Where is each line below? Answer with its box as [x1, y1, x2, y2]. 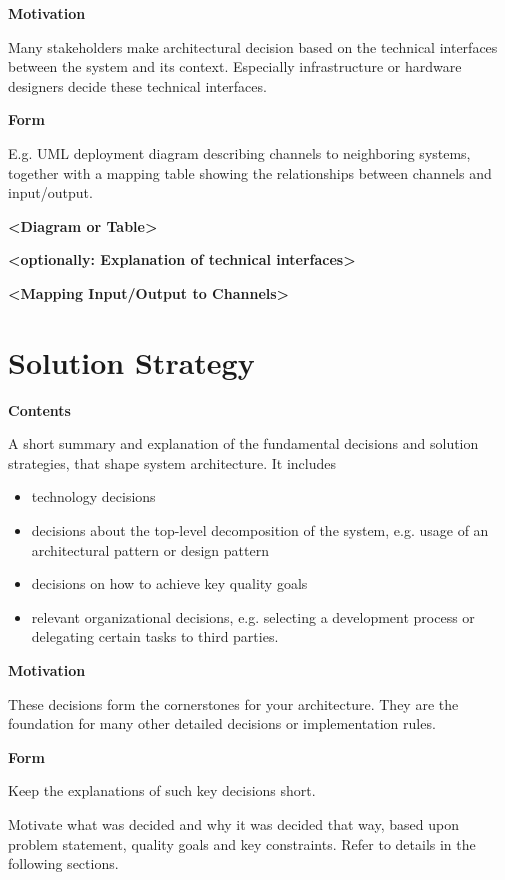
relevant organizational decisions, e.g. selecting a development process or [31, 606, 475, 627]
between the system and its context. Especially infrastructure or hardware [8, 56, 462, 77]
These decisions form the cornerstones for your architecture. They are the [8, 693, 459, 714]
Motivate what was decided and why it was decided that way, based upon [8, 813, 459, 834]
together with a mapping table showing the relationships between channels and [8, 162, 492, 183]
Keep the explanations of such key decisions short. [8, 780, 316, 801]
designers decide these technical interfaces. [8, 75, 267, 96]
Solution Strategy [8, 341, 255, 382]
